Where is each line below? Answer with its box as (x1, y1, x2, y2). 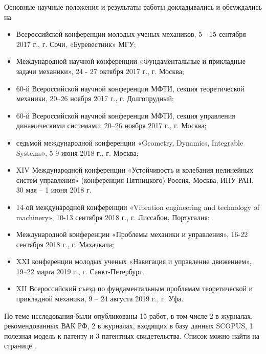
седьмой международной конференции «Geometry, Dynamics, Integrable (16, 137, 243, 148)
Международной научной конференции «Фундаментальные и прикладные (16, 56, 246, 66)
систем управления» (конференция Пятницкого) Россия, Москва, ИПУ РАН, (16, 174, 254, 185)
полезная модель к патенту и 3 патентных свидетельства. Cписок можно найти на (4, 330, 259, 341)
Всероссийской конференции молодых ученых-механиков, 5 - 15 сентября (16, 29, 246, 39)
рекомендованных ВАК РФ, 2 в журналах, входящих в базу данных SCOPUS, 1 (4, 320, 253, 331)
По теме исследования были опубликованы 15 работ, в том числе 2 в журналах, (4, 310, 253, 321)
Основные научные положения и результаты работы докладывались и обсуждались (4, 2, 262, 12)
